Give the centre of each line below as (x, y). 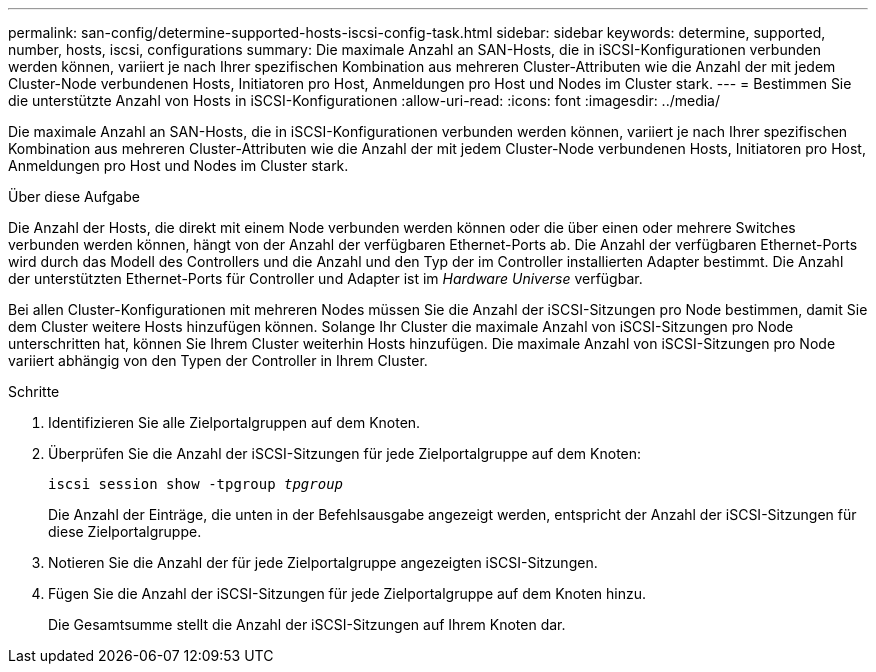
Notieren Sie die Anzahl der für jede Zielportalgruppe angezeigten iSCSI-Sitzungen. (323, 562)
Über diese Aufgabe (74, 196)
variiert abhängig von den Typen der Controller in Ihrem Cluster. (218, 360)
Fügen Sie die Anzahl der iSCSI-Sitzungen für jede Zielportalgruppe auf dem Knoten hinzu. (347, 593)
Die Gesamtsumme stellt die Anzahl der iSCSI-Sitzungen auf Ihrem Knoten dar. (307, 624)
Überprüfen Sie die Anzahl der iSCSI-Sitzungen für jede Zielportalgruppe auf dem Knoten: (345, 453)
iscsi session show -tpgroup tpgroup (196, 484)
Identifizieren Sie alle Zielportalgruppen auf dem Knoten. (234, 422)
